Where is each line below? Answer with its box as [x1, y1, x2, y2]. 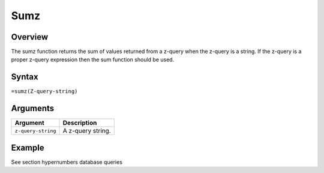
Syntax [11, 72, 38, 82]
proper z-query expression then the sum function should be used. [11, 56, 175, 63]
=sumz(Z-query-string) [11, 88, 78, 95]
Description [62, 119, 97, 127]
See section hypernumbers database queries [11, 158, 123, 165]
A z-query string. [62, 127, 111, 135]
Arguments [11, 103, 55, 114]
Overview [11, 32, 49, 42]
